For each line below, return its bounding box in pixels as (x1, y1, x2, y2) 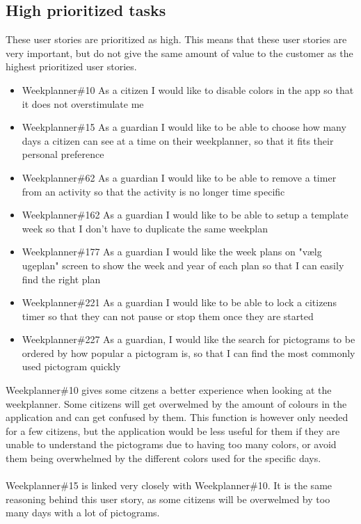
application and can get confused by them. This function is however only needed (6, 410, 348, 424)
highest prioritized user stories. (6, 59, 137, 74)
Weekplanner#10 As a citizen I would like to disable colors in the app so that (22, 82, 354, 97)
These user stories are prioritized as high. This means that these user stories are (6, 32, 347, 47)
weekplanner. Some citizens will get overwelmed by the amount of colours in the (6, 396, 347, 411)
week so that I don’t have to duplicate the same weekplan (22, 221, 268, 235)
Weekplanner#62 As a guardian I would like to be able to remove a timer (22, 170, 337, 184)
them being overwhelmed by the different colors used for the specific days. (6, 451, 321, 466)
